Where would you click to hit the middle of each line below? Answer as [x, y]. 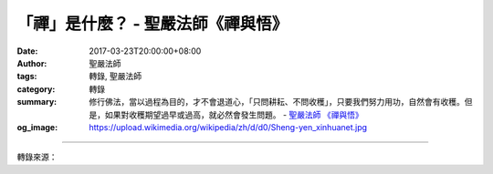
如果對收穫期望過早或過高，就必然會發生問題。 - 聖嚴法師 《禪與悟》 [234, 115]
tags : [27, 77]
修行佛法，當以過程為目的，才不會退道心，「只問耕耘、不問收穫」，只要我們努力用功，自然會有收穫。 [277, 102]
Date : [27, 51]
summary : [37, 102]
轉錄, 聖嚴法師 [115, 77]
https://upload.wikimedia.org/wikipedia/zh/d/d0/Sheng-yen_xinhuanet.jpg [228, 127]
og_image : [37, 127]
